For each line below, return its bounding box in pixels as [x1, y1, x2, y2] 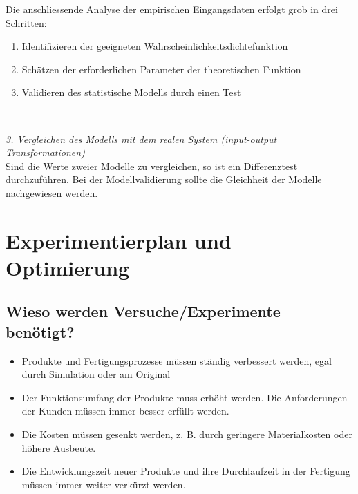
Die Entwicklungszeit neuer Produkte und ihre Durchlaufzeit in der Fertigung [21, 464, 350, 478]
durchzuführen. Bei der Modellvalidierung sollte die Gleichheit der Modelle [6, 172, 322, 187]
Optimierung [6, 253, 130, 281]
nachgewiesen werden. [6, 185, 98, 200]
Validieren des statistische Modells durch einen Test [21, 85, 241, 99]
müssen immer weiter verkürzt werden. [21, 477, 186, 491]
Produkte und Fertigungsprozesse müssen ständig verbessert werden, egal [21, 353, 332, 368]
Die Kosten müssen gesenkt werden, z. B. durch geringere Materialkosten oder [21, 427, 352, 441]
